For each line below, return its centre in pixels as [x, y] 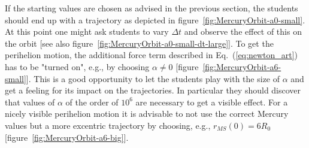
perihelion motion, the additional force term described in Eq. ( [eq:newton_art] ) [151, 55]
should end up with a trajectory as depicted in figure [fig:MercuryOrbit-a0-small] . [155, 19]
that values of [30, 102]
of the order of [92, 102]
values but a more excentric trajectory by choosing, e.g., [108, 125]
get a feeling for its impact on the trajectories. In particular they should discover [153, 90]
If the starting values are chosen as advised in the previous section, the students [152, 8]
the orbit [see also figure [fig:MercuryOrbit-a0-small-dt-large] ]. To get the [139, 43]
